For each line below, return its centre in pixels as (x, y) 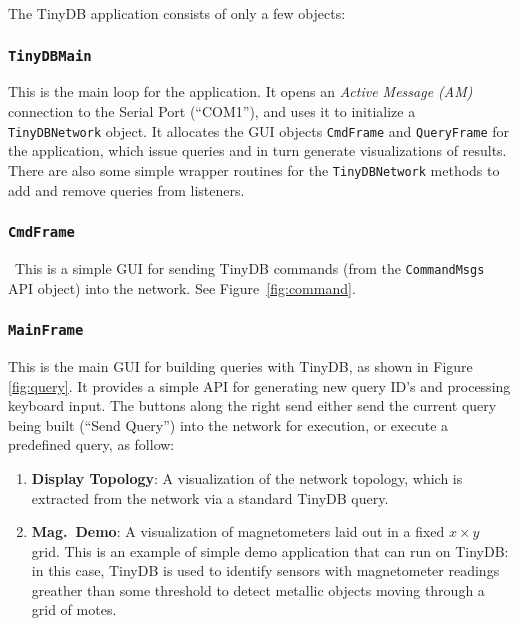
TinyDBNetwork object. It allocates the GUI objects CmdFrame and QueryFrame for (259, 130)
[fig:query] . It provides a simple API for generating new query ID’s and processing (259, 385)
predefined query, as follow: (91, 444)
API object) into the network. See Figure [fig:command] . (182, 287)
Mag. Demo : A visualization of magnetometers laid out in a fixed (238, 531)
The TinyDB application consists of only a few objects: (177, 13)
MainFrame (46, 330)
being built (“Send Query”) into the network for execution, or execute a (228, 424)
